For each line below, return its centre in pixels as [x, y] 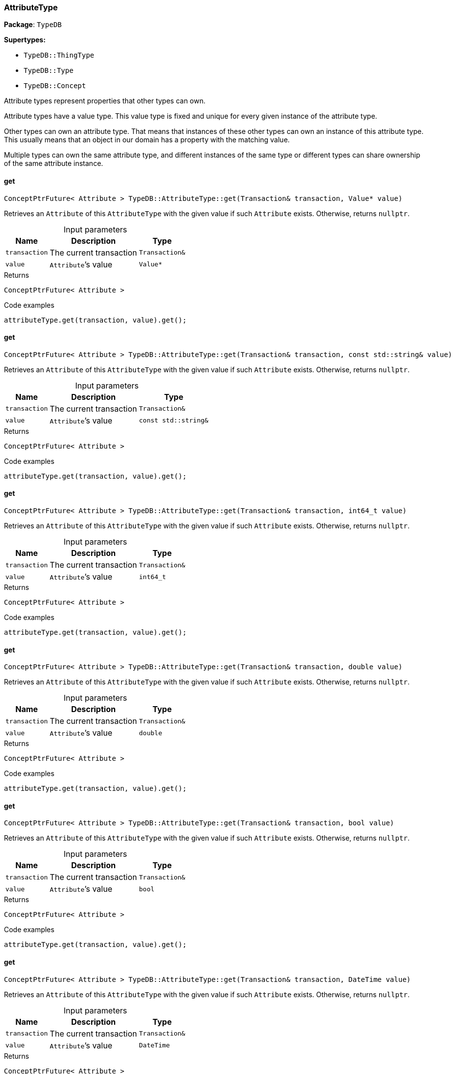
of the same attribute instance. [54, 163]
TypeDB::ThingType [59, 55]
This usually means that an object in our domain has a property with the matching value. [147, 140]
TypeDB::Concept [55, 86]
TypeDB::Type [49, 71]
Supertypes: [25, 40]
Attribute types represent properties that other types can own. [105, 101]
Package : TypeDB [33, 25]
